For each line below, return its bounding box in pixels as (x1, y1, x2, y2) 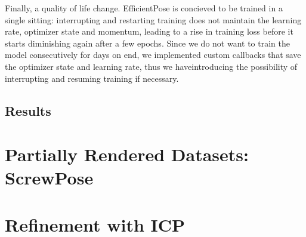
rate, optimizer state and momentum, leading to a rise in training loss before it (5, 25, 293, 38)
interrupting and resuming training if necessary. (5, 72, 179, 84)
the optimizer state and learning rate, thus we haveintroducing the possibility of (5, 60, 298, 72)
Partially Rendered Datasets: (5, 142, 249, 167)
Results (5, 101, 51, 119)
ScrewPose (5, 165, 94, 190)
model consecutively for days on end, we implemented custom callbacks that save (5, 48, 301, 61)
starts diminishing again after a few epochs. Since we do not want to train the (5, 36, 290, 49)
